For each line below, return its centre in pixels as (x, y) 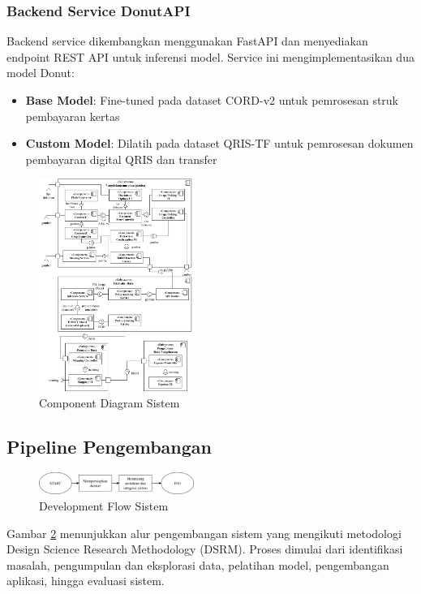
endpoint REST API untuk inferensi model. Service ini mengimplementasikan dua (210, 56)
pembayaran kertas (73, 116)
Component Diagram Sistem (110, 402)
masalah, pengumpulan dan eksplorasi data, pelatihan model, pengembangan (198, 564)
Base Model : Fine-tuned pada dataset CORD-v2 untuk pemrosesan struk (212, 100)
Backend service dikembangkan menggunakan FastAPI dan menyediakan (187, 41)
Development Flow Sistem (104, 505)
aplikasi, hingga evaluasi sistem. (86, 581)
